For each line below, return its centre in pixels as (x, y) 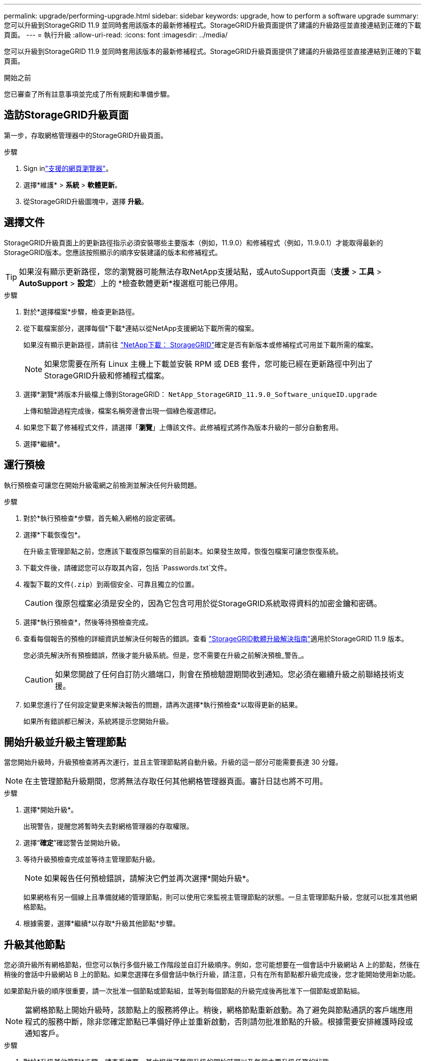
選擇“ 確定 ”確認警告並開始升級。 (74, 843)
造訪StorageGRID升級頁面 (66, 115)
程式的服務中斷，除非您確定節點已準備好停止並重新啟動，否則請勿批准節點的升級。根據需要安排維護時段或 (219, 1022)
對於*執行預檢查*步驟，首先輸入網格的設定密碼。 (102, 518)
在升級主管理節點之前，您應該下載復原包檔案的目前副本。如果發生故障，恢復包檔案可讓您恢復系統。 (183, 551)
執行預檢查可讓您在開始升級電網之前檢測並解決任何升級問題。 (102, 485)
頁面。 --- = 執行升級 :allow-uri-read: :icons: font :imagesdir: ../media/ (116, 35)
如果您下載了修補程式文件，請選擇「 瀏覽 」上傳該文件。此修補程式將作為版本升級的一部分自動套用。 (183, 427)
